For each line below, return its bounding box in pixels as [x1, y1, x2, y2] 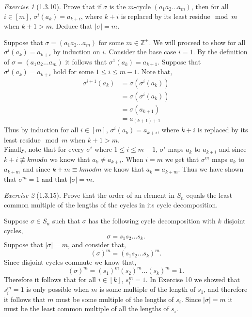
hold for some [53, 66, 94, 77]
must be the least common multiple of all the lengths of [4, 303, 169, 314]
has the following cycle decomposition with [88, 216, 216, 226]
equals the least [186, 190, 233, 200]
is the [109, 1, 126, 11]
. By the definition [193, 47, 248, 57]
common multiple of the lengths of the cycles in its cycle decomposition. [4, 199, 218, 209]
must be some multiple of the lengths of [56, 294, 174, 304]
